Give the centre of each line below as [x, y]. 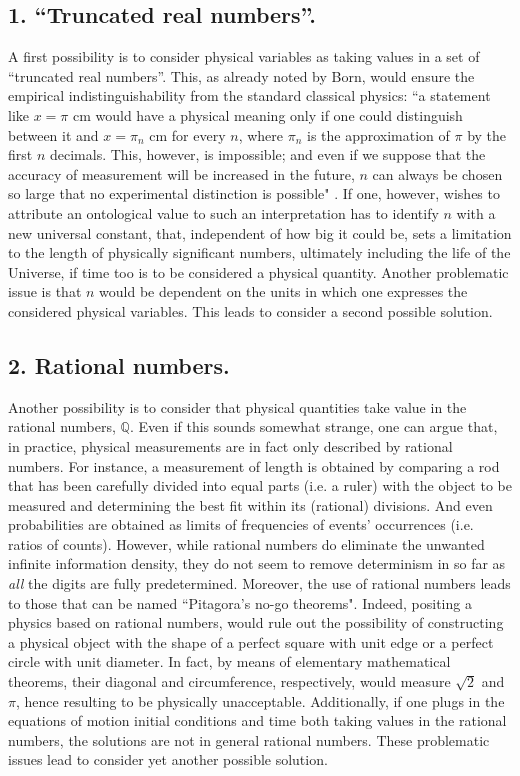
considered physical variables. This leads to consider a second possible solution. [250, 310]
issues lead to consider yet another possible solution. [168, 759]
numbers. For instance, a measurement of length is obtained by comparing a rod [254, 465]
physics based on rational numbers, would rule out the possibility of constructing [256, 622]
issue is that [45, 291]
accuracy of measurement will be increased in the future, [181, 173]
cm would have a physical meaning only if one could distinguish [267, 114]
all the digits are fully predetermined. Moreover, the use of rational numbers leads [259, 583]
